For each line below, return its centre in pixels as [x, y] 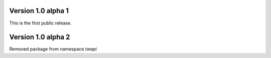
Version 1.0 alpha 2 [40, 37]
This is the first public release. [40, 23]
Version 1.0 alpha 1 [39, 11]
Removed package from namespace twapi [53, 49]
